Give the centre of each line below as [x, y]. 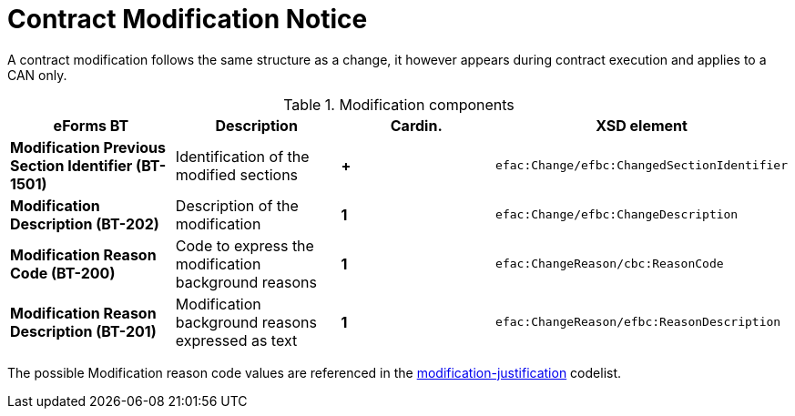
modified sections [237, 174]
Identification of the [242, 156]
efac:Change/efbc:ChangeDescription [617, 215]
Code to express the [245, 245]
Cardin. [416, 125]
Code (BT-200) [63, 273]
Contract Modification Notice [188, 19]
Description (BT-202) [85, 223]
